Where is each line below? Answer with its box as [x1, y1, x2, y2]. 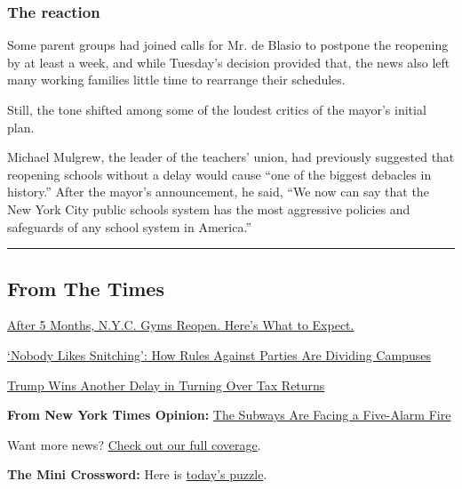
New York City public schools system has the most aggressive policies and [7, 199, 410, 218]
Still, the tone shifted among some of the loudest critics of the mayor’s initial [7, 100, 426, 118]
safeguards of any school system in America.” [7, 217, 251, 236]
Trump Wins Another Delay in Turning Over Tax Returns [7, 375, 325, 394]
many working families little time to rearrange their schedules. [7, 70, 346, 89]
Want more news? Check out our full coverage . [7, 435, 261, 453]
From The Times [7, 274, 164, 301]
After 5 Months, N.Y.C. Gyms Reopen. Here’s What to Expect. [7, 316, 354, 334]
